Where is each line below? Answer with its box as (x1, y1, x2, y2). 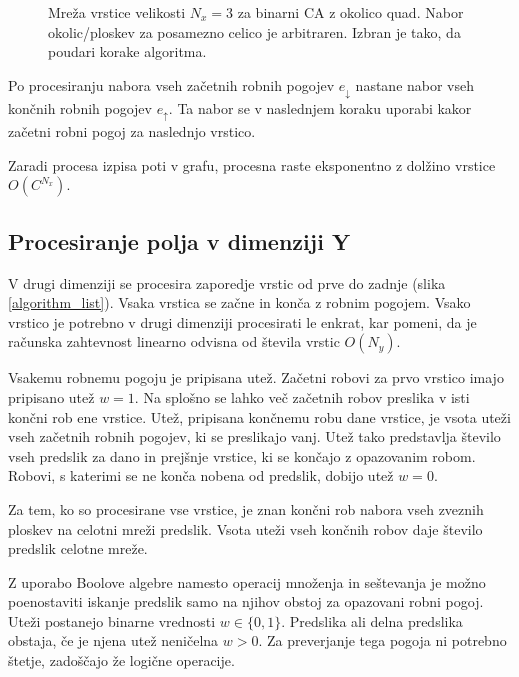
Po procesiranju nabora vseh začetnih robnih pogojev (8, 74, 335, 95)
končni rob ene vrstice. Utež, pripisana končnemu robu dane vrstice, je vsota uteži (8, 406, 511, 427)
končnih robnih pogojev (8, 97, 152, 118)
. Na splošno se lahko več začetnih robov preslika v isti (134, 386, 470, 407)
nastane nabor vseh (355, 74, 475, 95)
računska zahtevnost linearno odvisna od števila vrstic (8, 331, 340, 352)
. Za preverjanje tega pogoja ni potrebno (258, 630, 507, 651)
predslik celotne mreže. (8, 538, 148, 559)
